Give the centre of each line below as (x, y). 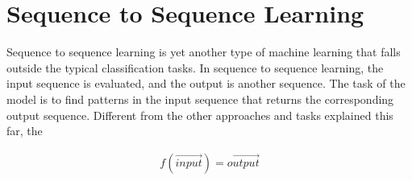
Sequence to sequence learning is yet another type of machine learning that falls (204, 52)
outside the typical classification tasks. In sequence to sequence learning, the (195, 67)
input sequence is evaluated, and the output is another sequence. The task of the (206, 83)
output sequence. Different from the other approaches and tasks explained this (200, 115)
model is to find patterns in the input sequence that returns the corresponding (200, 99)
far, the (25, 131)
